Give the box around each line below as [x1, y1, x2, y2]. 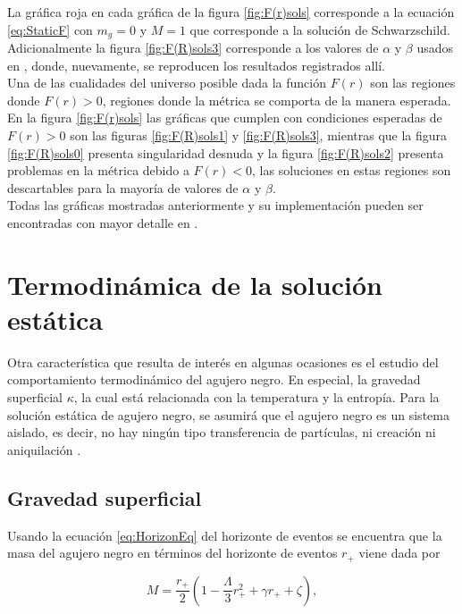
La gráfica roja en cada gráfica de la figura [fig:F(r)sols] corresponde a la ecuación [7, 3, 455, 21]
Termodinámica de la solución [7, 265, 382, 302]
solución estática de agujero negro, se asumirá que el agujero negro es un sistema [7, 405, 449, 424]
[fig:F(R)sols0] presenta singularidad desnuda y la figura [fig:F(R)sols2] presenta [7, 143, 444, 162]
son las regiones [370, 73, 456, 92]
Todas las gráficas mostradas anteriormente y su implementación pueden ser [7, 196, 424, 214]
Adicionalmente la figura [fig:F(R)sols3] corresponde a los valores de [7, 38, 379, 57]
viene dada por [358, 543, 441, 562]
